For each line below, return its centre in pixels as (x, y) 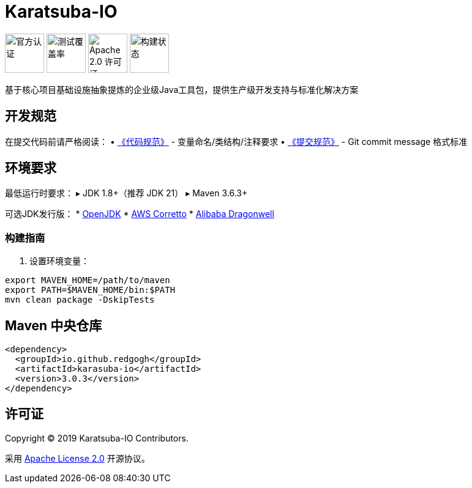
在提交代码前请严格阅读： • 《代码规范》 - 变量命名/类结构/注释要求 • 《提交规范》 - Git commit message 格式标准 (236, 141)
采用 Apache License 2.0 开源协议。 (77, 458)
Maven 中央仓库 (54, 325)
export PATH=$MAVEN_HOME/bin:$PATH (90, 290)
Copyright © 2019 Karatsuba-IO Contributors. (97, 438)
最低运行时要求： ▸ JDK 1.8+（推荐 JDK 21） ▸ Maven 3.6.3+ (126, 193)
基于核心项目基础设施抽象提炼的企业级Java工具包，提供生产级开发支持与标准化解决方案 (182, 89)
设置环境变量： (59, 261)
